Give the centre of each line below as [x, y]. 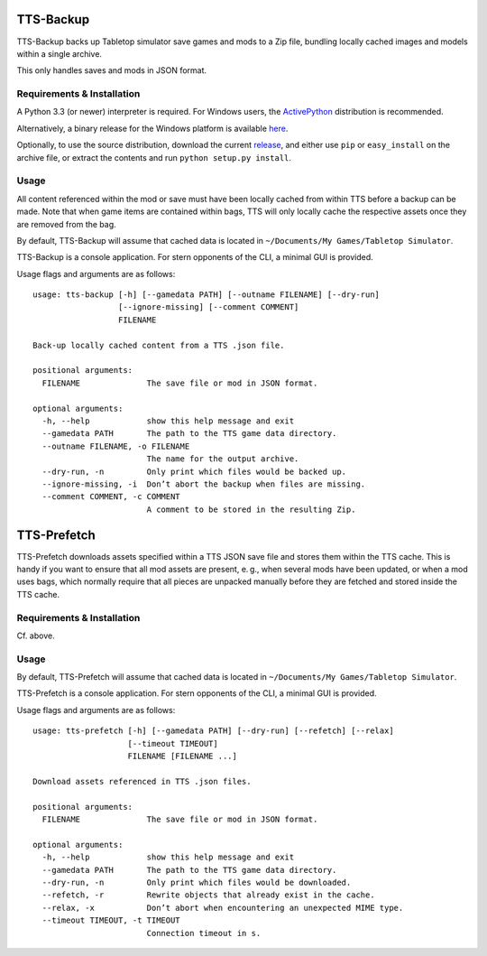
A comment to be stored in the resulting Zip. [251, 509]
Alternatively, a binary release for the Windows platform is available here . [152, 128]
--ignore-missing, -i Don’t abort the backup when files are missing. [204, 484]
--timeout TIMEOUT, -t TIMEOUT [111, 920]
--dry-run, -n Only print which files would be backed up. [194, 471]
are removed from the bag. [66, 224]
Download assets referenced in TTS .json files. [142, 781]
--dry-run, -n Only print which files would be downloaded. [197, 882]
